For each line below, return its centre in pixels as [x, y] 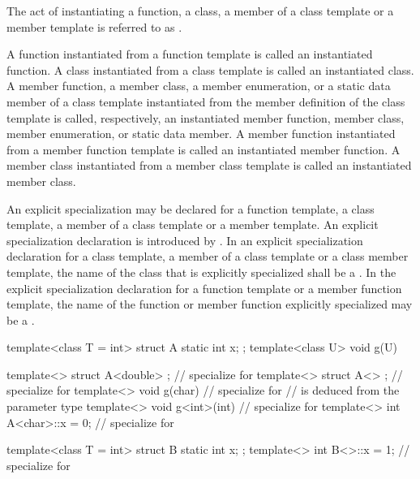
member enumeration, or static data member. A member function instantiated [201, 134]
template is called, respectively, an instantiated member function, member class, [206, 117]
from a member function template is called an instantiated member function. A [204, 149]
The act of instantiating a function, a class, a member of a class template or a [200, 11]
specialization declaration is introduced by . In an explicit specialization [185, 240]
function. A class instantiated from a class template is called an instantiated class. [210, 69]
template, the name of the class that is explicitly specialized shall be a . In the [201, 272]
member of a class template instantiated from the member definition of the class [206, 101]
